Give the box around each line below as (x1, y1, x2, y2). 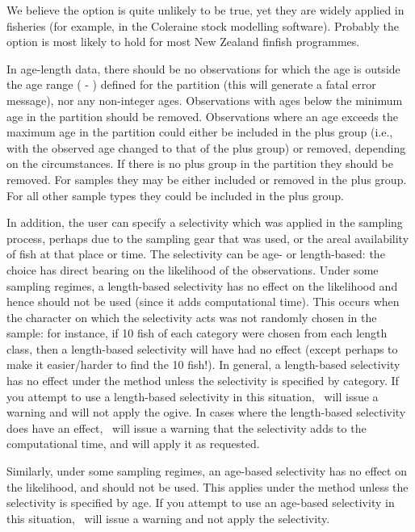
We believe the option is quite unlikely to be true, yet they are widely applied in (6, 2, 405, 18)
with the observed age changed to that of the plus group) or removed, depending (6, 139, 406, 156)
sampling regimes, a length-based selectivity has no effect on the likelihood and (6, 277, 398, 294)
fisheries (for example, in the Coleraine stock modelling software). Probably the (6, 17, 400, 34)
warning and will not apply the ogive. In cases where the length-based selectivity (6, 404, 406, 421)
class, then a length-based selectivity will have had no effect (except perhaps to (6, 340, 398, 357)
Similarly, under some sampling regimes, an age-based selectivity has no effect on (6, 463, 407, 480)
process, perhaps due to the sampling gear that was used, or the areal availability (6, 229, 409, 246)
